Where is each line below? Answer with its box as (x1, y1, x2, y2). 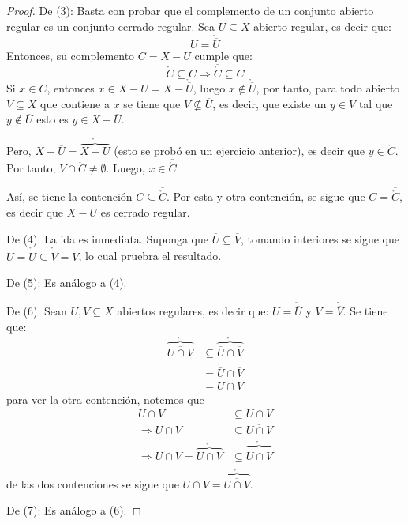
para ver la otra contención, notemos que (6, 390, 204, 407)
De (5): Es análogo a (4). (6, 274, 127, 291)
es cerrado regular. (100, 203, 190, 220)
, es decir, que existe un (212, 95, 327, 111)
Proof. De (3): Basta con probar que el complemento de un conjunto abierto (6, 2, 374, 18)
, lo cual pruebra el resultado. (78, 247, 222, 264)
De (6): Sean (6, 303, 67, 319)
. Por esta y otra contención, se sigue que (166, 188, 365, 205)
